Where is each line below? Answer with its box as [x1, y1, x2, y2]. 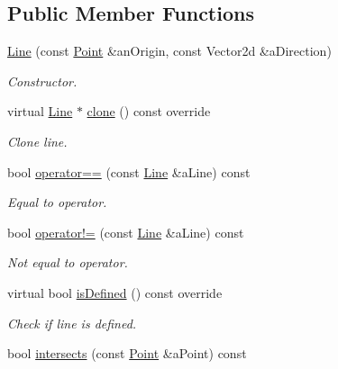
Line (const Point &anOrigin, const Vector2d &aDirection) [7, 41, 332, 60]
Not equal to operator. [7, 253, 128, 272]
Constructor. [7, 71, 78, 90]
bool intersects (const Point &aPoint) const [7, 344, 247, 363]
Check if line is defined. [7, 313, 137, 332]
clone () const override [87, 102, 211, 121]
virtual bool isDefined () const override [7, 283, 223, 301]
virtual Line [7, 102, 73, 121]
